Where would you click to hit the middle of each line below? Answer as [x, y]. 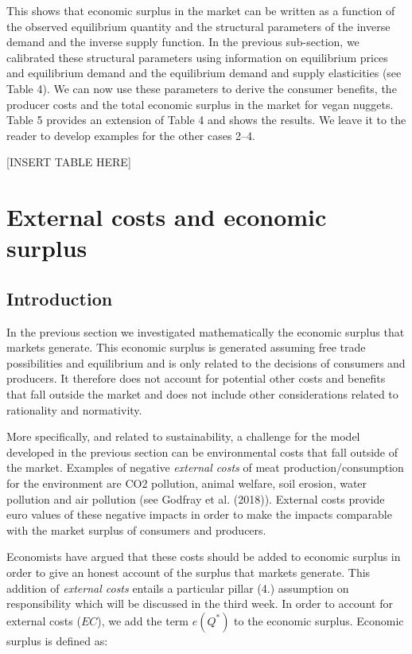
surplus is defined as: [57, 640]
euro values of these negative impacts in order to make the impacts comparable [199, 514]
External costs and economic [167, 217]
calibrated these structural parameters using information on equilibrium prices [197, 57]
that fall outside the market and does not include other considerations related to [202, 394]
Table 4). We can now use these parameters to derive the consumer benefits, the [202, 88]
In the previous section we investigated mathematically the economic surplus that [206, 331]
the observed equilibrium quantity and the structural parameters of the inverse [198, 26]
